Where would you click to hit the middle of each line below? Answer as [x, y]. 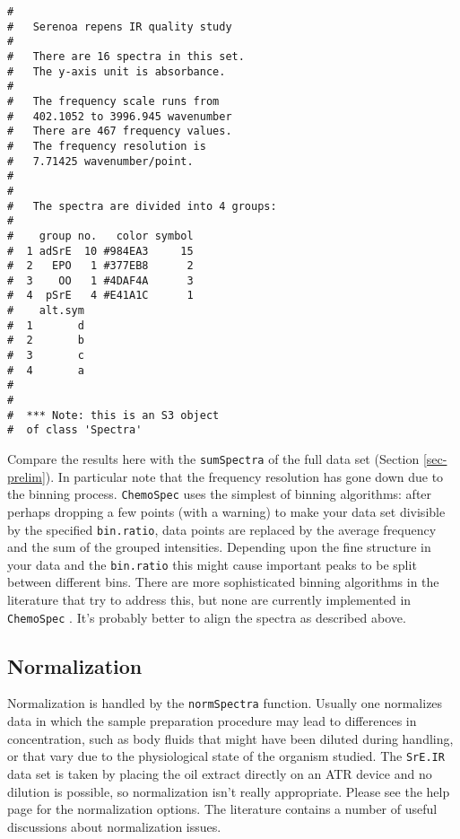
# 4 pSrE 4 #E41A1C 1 [100, 296]
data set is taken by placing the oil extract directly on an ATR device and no [220, 773]
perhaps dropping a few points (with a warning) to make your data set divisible [226, 511]
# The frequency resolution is [107, 146]
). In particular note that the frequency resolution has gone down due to [244, 476]
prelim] [26, 476]
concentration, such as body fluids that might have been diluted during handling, [230, 738]
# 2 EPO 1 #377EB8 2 [100, 266]
